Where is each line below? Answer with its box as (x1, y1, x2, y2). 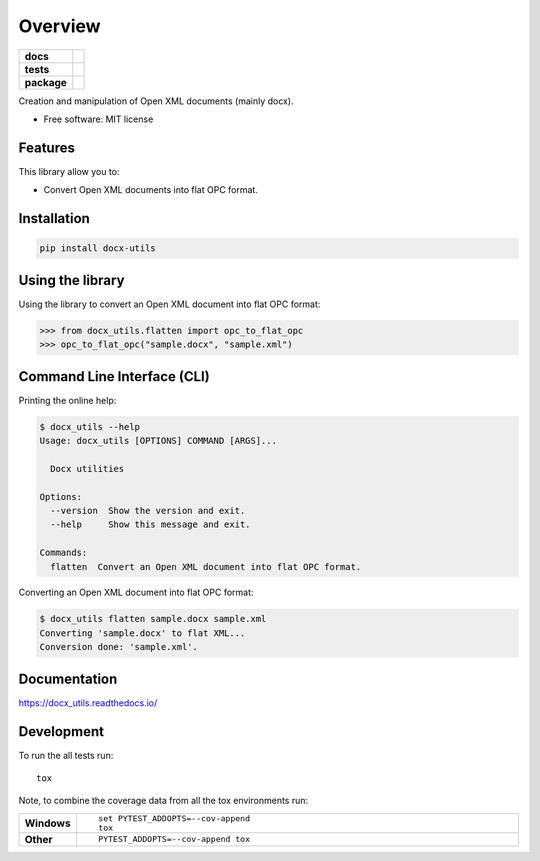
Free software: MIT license (43, 113, 154, 125)
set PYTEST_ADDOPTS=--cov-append (98, 813, 250, 824)
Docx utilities (50, 463, 125, 474)
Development (18, 723, 105, 740)
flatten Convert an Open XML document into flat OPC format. (50, 561, 362, 572)
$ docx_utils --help (39, 421, 140, 432)
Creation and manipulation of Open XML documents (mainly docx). (18, 95, 294, 107)
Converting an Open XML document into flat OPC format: (18, 586, 254, 599)
